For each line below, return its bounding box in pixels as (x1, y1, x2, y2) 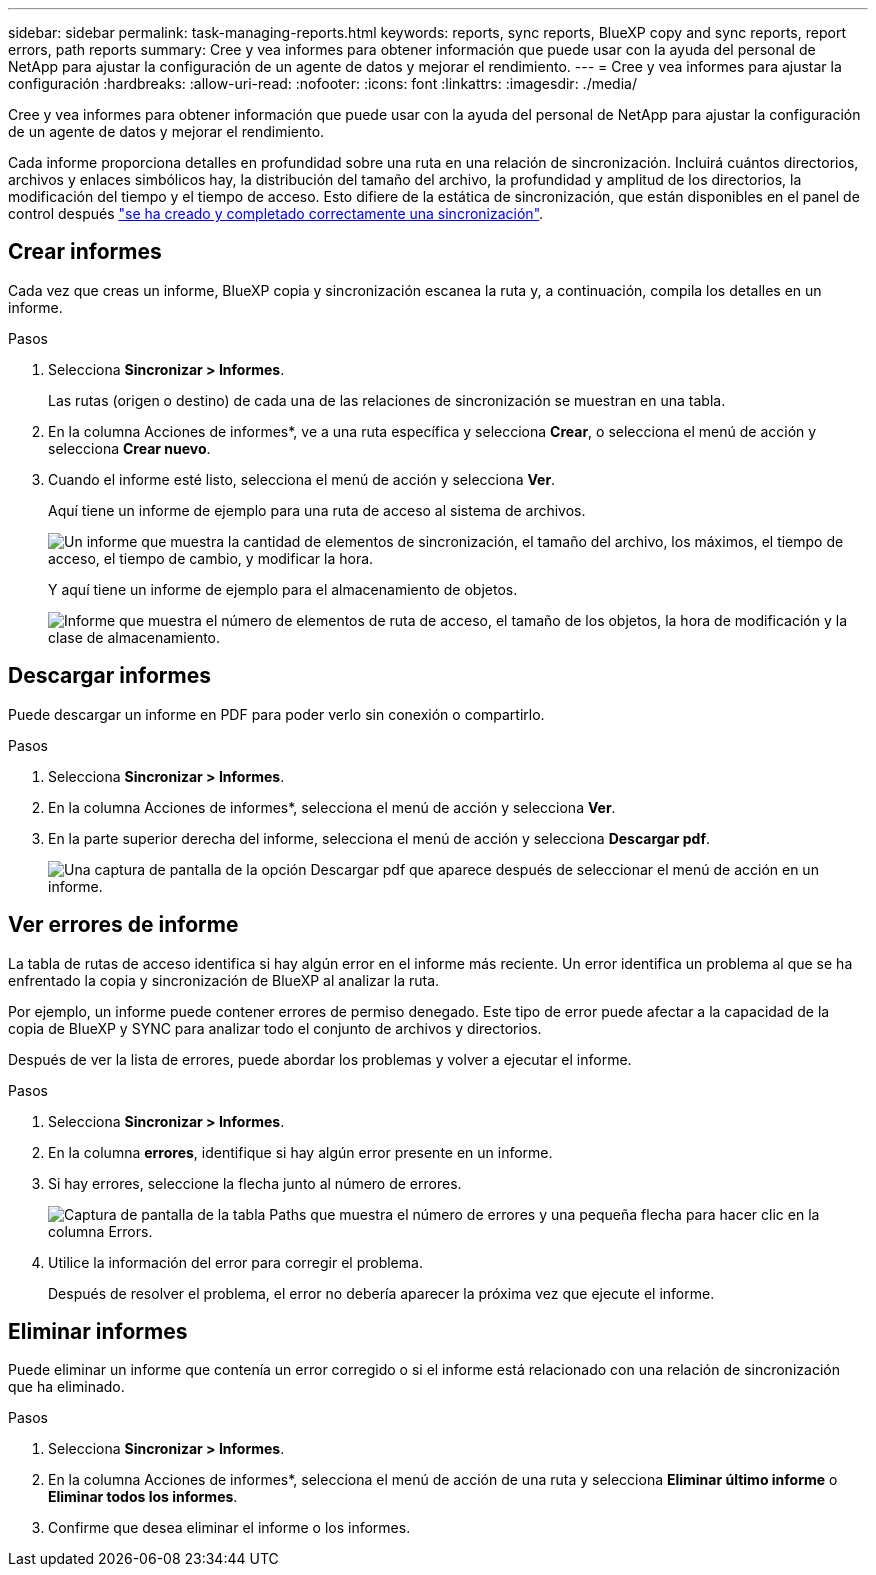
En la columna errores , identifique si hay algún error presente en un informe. (48, 1143, 553, 1161)
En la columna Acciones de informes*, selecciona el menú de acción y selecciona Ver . (48, 798, 616, 816)
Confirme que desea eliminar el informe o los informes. (48, 1519, 411, 1537)
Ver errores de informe (8, 912, 239, 938)
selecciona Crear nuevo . (48, 439, 211, 457)
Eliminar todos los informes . (48, 1488, 238, 1506)
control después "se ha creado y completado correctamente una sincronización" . (8, 205, 544, 222)
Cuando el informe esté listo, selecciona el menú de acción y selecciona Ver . (48, 470, 556, 488)
